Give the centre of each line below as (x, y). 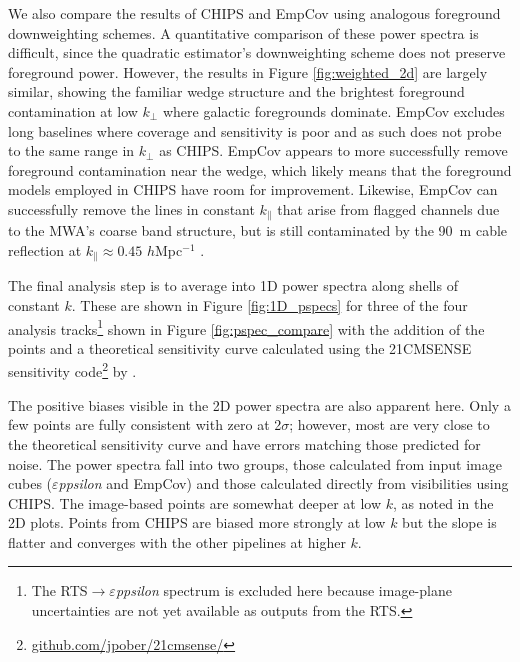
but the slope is (449, 522)
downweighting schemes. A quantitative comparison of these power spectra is (243, 32)
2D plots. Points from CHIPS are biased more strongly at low (197, 522)
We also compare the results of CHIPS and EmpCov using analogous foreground (254, 13)
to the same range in (71, 150)
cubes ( (30, 483)
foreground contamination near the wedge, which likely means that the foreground (260, 169)
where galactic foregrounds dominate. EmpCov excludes (333, 110)
